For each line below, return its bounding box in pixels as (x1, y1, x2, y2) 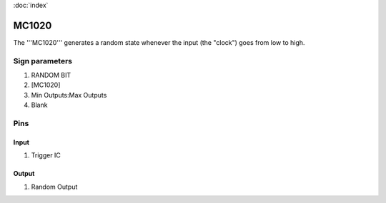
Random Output (31, 182, 78, 191)
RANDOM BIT (31, 71, 71, 80)
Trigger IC (31, 151, 61, 160)
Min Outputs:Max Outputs (31, 90, 107, 99)
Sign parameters (13, 56, 73, 66)
